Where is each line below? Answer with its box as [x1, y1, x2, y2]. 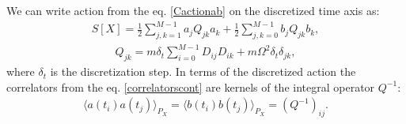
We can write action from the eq [6, 2, 164, 18]
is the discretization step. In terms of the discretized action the [50, 63, 356, 80]
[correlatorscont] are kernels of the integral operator [123, 78, 375, 95]
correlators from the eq [6, 78, 118, 95]
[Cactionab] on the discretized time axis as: [169, 2, 380, 18]
